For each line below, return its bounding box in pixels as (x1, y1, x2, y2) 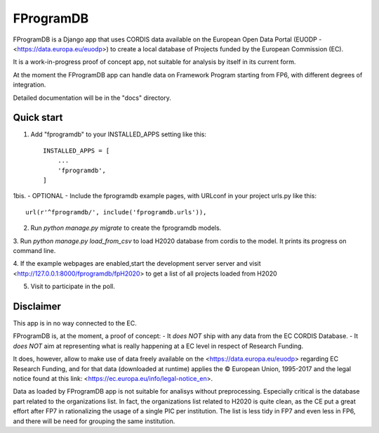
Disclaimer (13, 300, 61, 312)
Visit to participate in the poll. (30, 282, 115, 291)
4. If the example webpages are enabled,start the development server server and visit (13, 259, 261, 268)
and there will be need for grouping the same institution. (13, 417, 175, 425)
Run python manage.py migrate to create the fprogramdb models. (30, 224, 222, 232)
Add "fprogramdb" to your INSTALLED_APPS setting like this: (30, 130, 207, 138)
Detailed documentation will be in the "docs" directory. (13, 93, 171, 102)
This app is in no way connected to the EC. (13, 319, 137, 327)
